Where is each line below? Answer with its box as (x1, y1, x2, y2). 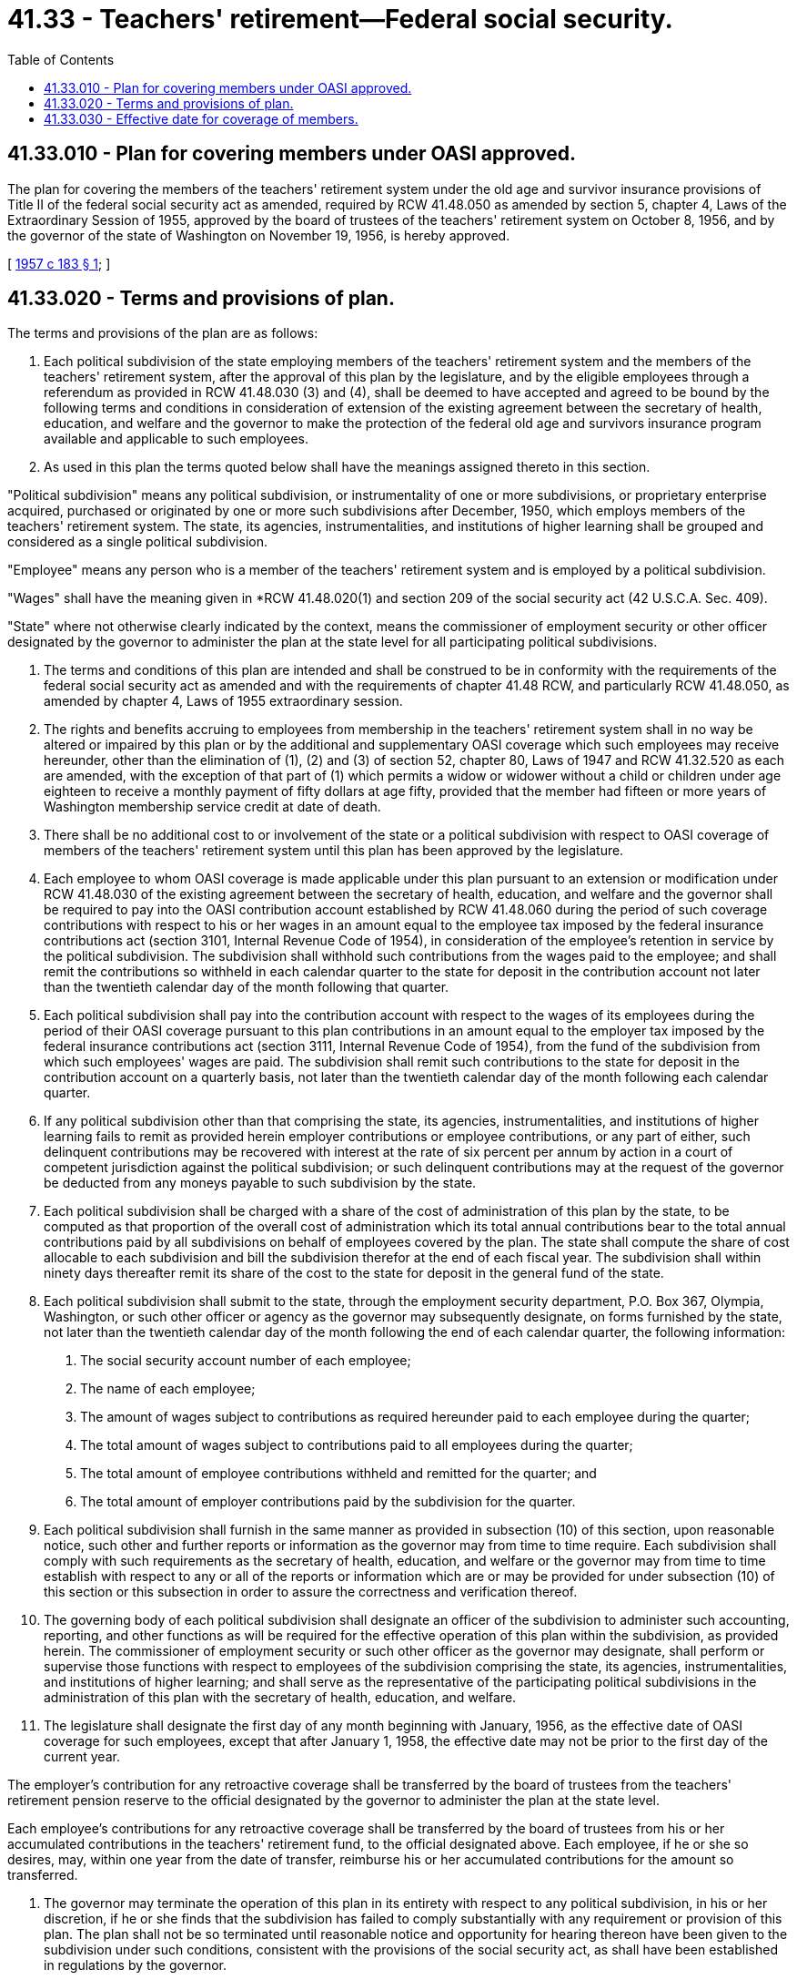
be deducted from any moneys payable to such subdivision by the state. (44, 1175, 477, 1191)
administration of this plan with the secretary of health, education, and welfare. (44, 1689, 517, 1706)
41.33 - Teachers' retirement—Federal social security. (7, 4, 673, 35)
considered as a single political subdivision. (7, 534, 267, 550)
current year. (44, 1749, 120, 1765)
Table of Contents (7, 51, 115, 67)
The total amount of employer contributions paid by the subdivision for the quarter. (80, 1494, 576, 1510)
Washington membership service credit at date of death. (44, 799, 381, 815)
